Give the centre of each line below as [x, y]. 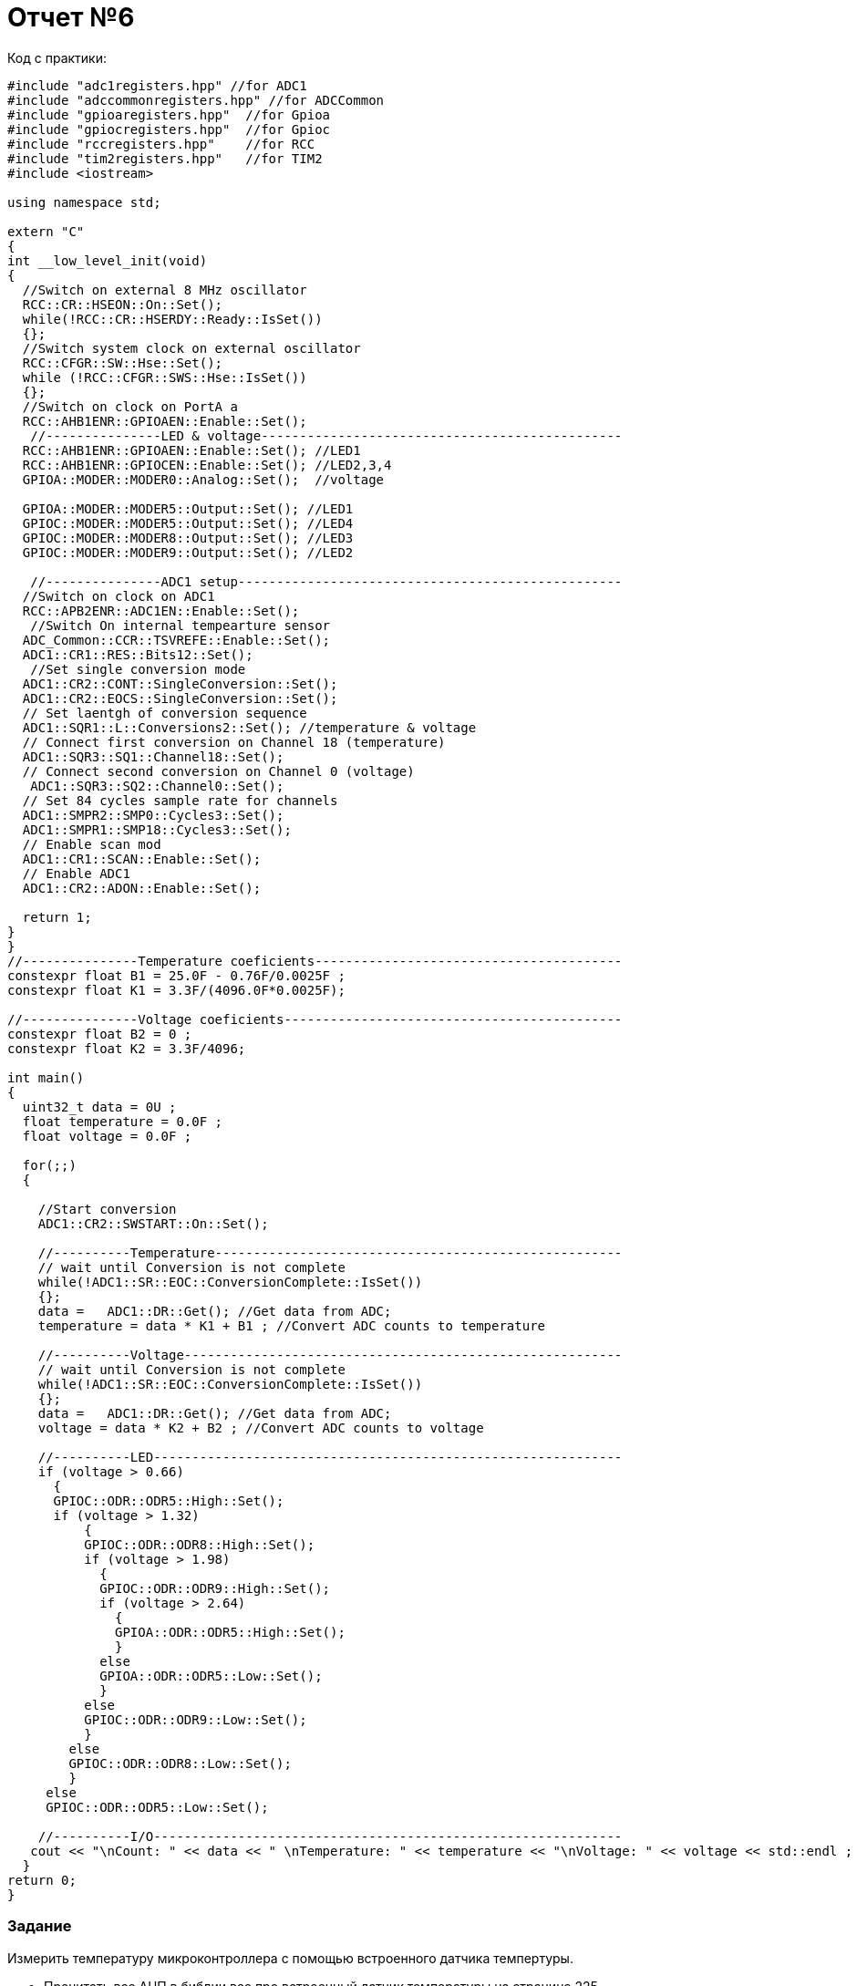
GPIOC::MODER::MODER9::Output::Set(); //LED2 [188, 552]
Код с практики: [57, 57]
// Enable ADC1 [76, 873]
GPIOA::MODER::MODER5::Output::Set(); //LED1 [188, 508]
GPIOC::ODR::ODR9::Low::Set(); [196, 1719]
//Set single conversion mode [138, 669]
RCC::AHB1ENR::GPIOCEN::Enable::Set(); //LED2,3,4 [207, 465]
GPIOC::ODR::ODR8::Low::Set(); [180, 1763]
